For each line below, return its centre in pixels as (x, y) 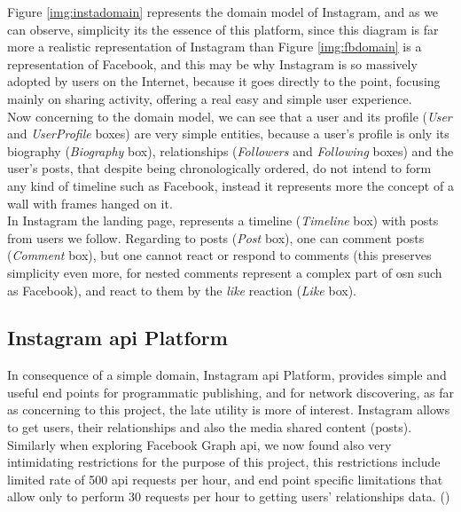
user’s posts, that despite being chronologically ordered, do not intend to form (219, 168)
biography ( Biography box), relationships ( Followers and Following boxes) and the (230, 150)
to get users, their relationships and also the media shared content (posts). (210, 427)
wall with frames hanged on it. (90, 203)
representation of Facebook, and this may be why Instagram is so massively (212, 63)
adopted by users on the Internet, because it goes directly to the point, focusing (224, 81)
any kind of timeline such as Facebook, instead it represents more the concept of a (230, 185)
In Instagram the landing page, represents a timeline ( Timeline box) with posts (223, 221)
